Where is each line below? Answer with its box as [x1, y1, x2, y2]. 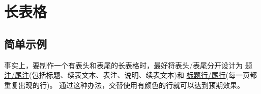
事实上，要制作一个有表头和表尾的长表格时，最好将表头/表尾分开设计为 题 [4, 59, 252, 70]
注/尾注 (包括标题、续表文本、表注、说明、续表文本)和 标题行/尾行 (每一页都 [4, 70, 257, 80]
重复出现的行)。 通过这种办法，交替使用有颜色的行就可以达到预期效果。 [4, 79, 245, 90]
